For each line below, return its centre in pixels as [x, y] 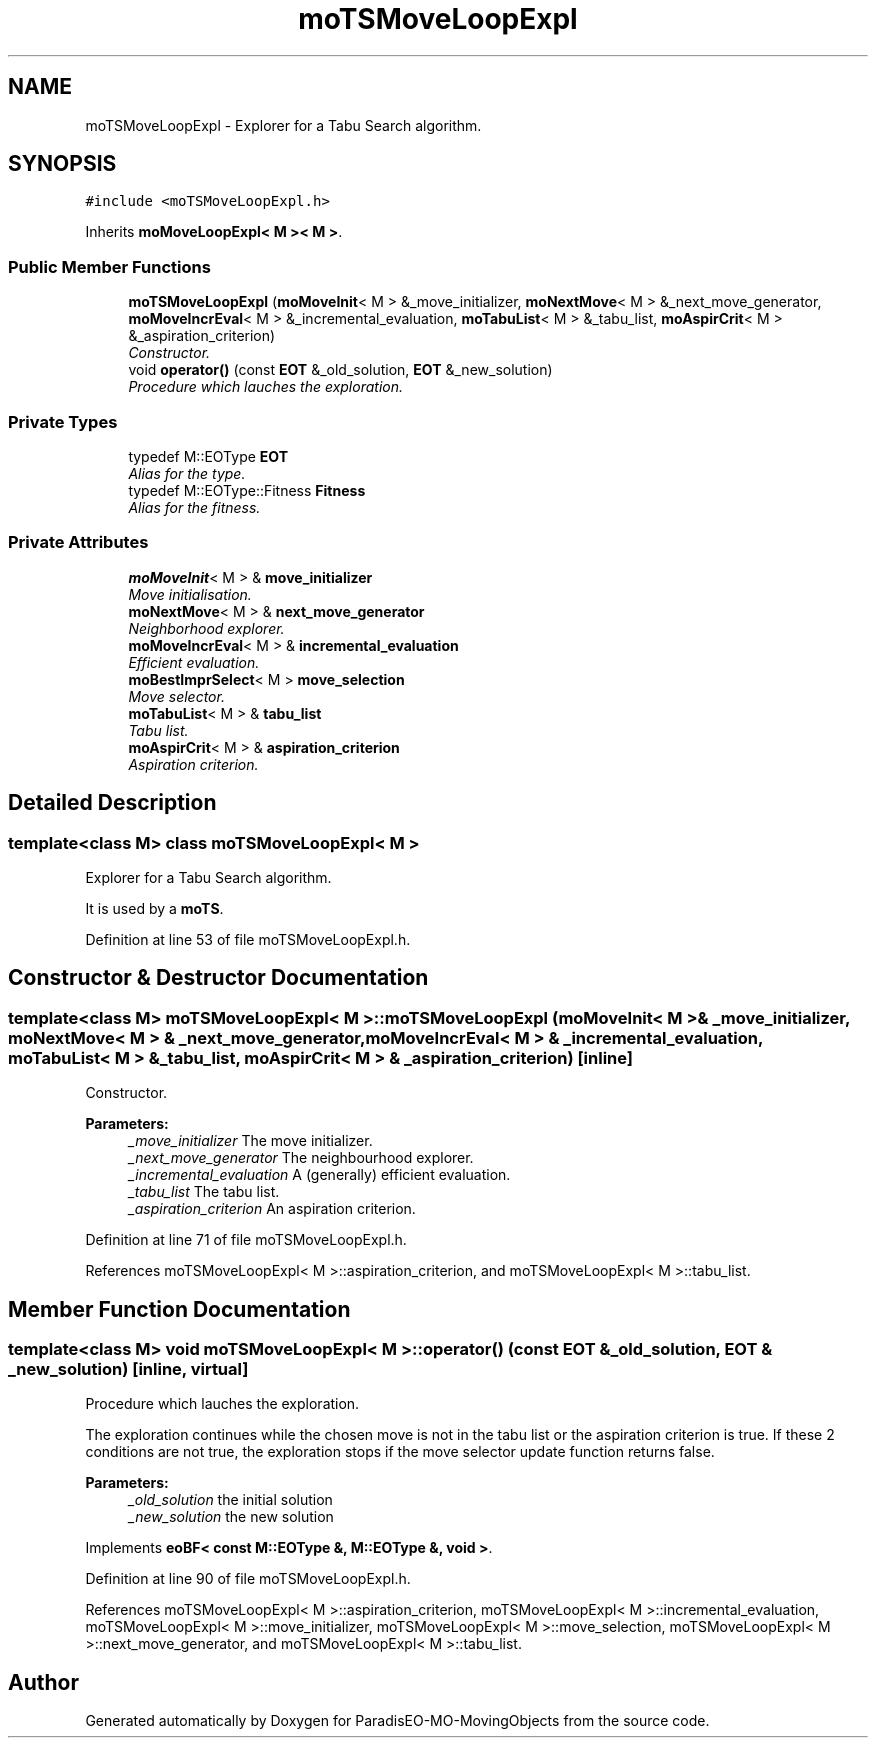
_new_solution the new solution [231, 1517]
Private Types [63, 421]
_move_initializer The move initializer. [250, 1141]
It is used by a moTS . [154, 908]
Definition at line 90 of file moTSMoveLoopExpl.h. [248, 1579]
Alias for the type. [187, 473]
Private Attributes [78, 542]
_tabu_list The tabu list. [204, 1192]
